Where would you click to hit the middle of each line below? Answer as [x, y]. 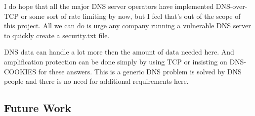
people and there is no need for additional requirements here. [96, 81]
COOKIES [20, 71]
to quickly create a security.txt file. [57, 35]
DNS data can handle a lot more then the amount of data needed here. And [119, 52]
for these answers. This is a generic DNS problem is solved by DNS [140, 71]
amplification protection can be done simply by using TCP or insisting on [116, 61]
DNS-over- [232, 6]
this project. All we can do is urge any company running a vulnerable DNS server [127, 26]
